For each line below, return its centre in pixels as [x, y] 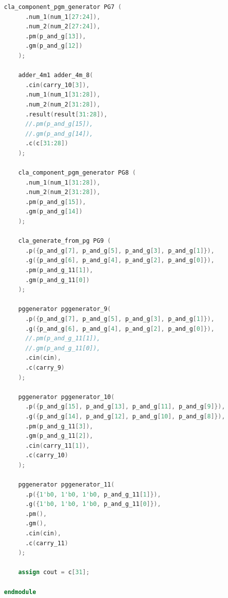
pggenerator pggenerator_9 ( [64, 309]
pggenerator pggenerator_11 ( [66, 485]
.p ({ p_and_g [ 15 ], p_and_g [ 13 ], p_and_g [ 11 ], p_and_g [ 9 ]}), [125, 407]
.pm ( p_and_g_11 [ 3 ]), [59, 426]
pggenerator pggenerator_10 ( [66, 397]
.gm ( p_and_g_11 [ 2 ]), [59, 436]
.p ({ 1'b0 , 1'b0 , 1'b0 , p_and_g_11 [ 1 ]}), [93, 494]
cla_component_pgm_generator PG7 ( [63, 7]
